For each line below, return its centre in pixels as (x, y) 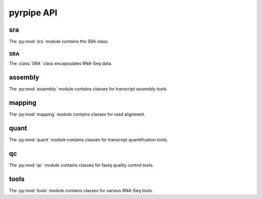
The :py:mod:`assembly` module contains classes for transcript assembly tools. (88, 89)
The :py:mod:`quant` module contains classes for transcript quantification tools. (89, 139)
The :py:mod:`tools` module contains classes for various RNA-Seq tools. (81, 190)
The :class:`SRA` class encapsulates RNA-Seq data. (61, 63)
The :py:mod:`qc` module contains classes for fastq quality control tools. (81, 165)
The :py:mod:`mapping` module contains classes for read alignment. (77, 114)
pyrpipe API (33, 13)
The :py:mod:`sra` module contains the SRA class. (59, 42)
